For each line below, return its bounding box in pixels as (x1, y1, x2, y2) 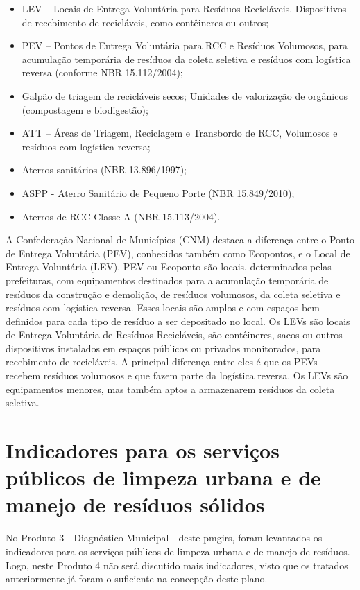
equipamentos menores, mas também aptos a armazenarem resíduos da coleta (6, 381, 335, 396)
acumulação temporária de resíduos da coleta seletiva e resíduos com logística (22, 51, 351, 66)
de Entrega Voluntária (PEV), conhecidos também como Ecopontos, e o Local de (6, 245, 350, 260)
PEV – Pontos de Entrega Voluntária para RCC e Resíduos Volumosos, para (22, 38, 348, 53)
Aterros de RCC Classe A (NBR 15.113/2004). (22, 209, 221, 223)
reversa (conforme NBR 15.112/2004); (22, 65, 183, 80)
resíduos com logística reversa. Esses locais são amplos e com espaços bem (6, 300, 320, 315)
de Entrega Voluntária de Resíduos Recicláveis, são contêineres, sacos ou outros (6, 327, 343, 342)
